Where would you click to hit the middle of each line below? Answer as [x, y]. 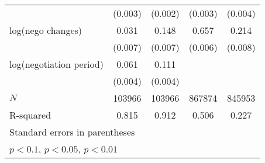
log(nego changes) [46, 30]
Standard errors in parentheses [72, 132]
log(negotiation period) [56, 64]
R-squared [30, 115]
